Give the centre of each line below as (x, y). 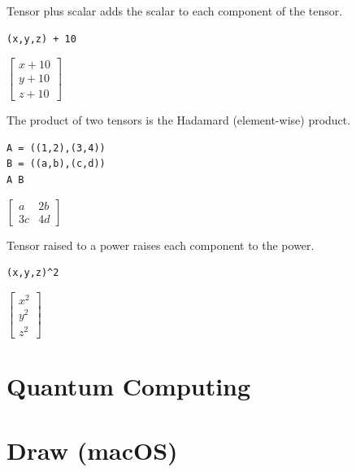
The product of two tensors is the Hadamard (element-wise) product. (179, 120)
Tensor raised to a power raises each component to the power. (161, 245)
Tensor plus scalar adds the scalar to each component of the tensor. (175, 11)
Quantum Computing (129, 386)
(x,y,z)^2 (33, 273)
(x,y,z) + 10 (41, 39)
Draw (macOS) (92, 450)
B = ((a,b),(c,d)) (56, 164)
